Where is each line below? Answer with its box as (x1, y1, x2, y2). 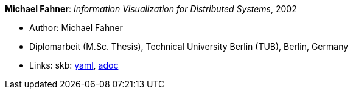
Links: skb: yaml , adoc (29, 60, 119, 70)
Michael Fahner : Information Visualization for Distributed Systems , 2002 (5, 4, 297, 14)
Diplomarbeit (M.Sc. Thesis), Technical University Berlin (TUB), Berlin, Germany (29, 41, 349, 52)
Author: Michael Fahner (29, 22, 123, 33)
